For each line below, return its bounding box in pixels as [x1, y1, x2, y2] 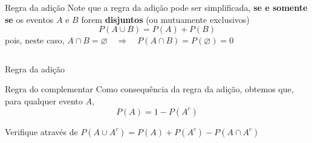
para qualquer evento [5, 94, 83, 107]
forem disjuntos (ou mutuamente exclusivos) [81, 13, 250, 25]
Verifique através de [5, 125, 78, 138]
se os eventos [5, 13, 54, 25]
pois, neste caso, [5, 34, 65, 46]
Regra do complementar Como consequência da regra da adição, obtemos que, [5, 83, 294, 95]
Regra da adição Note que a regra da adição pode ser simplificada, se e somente [5, 1, 308, 13]
